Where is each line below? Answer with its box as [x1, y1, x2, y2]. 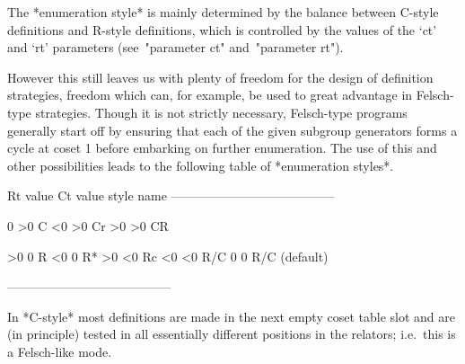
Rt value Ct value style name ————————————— [7, 186, 335, 205]
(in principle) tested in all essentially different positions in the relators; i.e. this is [7, 324, 456, 343]
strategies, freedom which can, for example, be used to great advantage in [7, 85, 413, 104]
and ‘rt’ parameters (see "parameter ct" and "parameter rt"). [7, 38, 344, 57]
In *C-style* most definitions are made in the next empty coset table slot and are [7, 306, 455, 325]
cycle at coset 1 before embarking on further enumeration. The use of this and [7, 138, 437, 157]
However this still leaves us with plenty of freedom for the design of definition [7, 67, 434, 86]
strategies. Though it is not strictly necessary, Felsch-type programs [35, 102, 408, 121]
